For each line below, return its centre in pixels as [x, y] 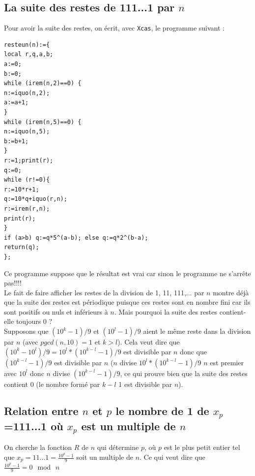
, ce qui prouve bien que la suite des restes [184, 373]
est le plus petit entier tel [202, 447]
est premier [227, 362]
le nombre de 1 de [162, 410]
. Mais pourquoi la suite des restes [166, 311]
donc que [193, 351]
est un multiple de [128, 426]
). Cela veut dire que [149, 342]
